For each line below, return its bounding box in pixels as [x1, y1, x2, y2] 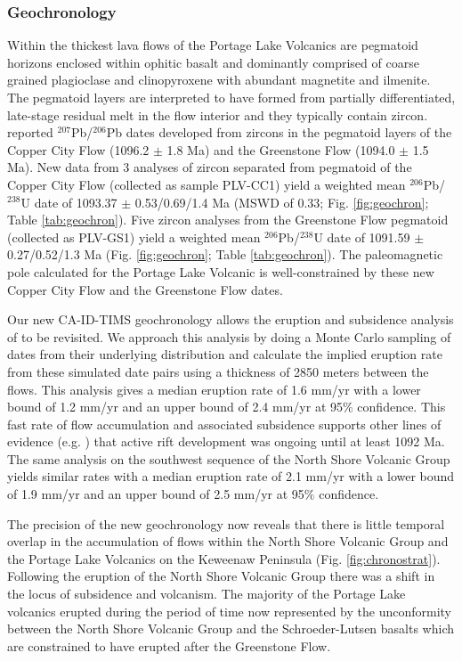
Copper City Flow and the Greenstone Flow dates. [7, 280, 283, 298]
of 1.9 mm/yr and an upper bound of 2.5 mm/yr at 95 [7, 485, 304, 503]
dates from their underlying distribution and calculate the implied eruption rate [7, 345, 442, 363]
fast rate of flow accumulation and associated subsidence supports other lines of [7, 414, 442, 433]
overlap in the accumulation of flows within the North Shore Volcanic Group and [7, 532, 449, 551]
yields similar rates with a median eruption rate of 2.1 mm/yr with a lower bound [7, 467, 455, 486]
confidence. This [357, 397, 446, 416]
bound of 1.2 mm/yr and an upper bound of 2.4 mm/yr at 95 [7, 397, 344, 416]
